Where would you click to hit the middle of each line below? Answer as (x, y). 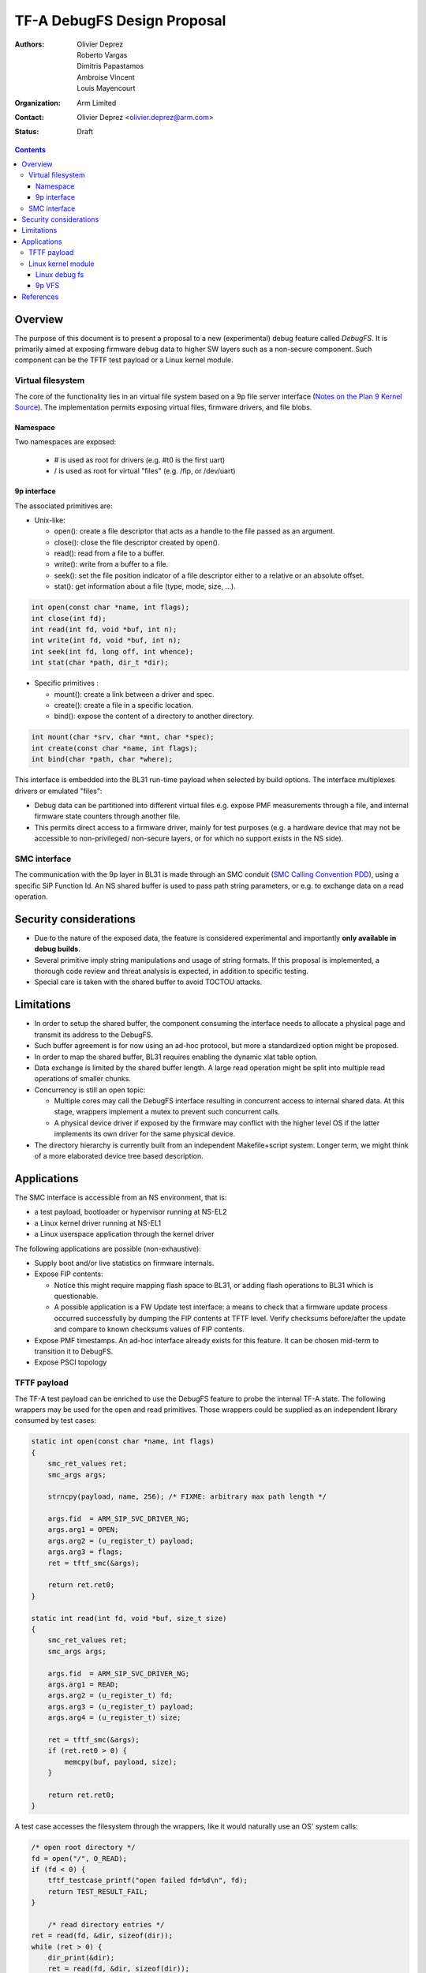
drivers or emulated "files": (58, 791)
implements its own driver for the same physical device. (145, 1134)
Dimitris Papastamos (110, 66)
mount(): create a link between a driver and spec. (134, 694)
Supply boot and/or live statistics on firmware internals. (124, 1263)
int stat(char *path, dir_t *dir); (100, 663)
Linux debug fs (60, 274)
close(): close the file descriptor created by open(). (137, 542)
